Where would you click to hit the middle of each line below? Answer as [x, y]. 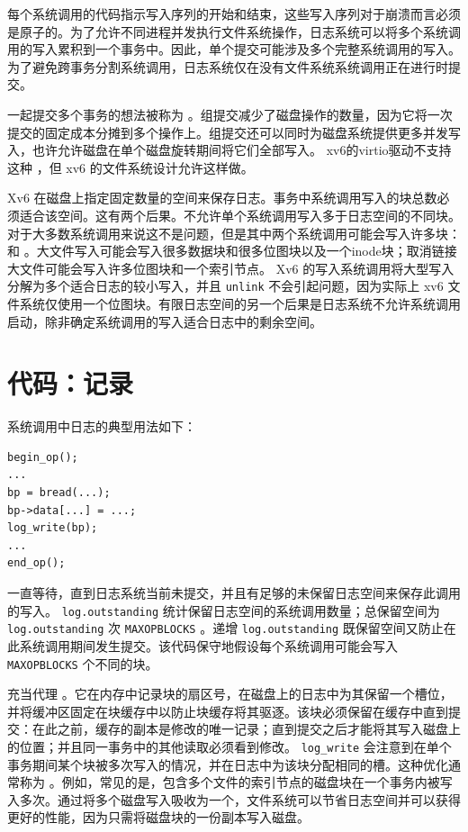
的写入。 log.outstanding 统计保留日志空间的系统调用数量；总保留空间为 [224, 610]
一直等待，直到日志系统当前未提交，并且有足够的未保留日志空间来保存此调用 [234, 593]
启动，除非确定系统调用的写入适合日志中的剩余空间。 [165, 321]
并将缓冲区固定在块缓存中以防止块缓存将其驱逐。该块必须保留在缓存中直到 [228, 711]
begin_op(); [43, 457]
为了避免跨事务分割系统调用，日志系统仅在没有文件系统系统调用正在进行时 [228, 66]
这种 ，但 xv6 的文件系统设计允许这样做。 [130, 167]
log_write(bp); [53, 528]
